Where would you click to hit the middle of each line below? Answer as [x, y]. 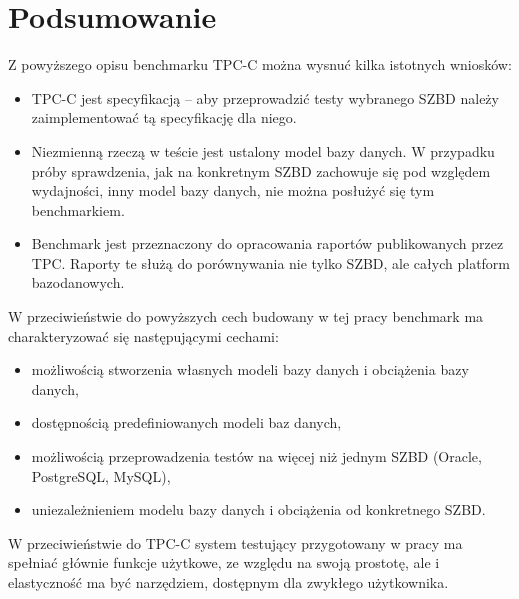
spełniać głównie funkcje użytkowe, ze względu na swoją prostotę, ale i [224, 562]
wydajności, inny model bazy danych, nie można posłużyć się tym [233, 190]
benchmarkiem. [78, 209]
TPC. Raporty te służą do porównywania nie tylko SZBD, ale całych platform [271, 262]
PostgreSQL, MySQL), [101, 475]
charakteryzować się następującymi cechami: [143, 335]
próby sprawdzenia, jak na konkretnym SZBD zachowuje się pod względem [261, 170]
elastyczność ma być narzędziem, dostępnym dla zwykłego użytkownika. [228, 582]
